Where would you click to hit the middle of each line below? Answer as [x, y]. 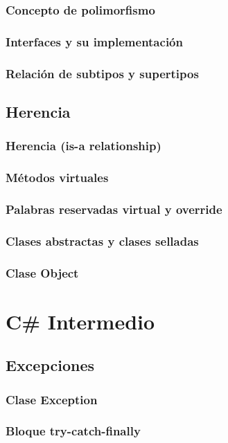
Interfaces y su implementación [94, 41]
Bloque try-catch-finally [73, 431]
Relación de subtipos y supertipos [102, 73]
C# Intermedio [80, 321]
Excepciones [50, 365]
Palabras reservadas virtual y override [114, 209]
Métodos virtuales [57, 178]
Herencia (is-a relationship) [84, 146]
